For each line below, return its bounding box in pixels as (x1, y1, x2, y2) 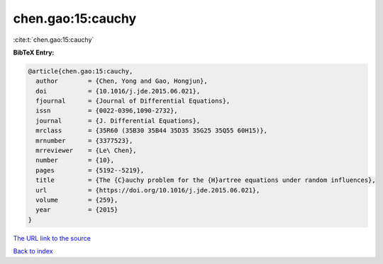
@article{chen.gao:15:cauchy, (28, 67, 133, 75)
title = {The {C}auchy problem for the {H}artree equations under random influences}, (35, 176, 376, 184)
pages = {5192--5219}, (35, 166, 145, 174)
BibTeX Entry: (13, 48, 55, 57)
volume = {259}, (35, 196, 118, 204)
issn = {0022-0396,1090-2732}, (35, 107, 178, 115)
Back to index (13, 247, 53, 256)
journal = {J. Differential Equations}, (35, 117, 201, 125)
